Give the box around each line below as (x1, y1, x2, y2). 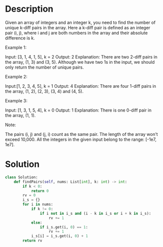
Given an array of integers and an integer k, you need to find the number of (5, 19, 156, 25)
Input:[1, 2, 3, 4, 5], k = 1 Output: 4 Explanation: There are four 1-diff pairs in (5, 83, 157, 89)
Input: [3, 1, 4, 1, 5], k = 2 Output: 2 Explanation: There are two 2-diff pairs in (5, 54, 158, 59)
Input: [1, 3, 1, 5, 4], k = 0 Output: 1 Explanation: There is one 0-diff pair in (5, 107, 152, 113)
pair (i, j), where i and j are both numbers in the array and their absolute (5, 30, 148, 36)
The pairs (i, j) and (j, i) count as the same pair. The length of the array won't (5, 131, 158, 137)
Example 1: (5, 44, 27, 50)
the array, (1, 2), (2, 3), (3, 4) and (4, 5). (5, 88, 84, 94)
